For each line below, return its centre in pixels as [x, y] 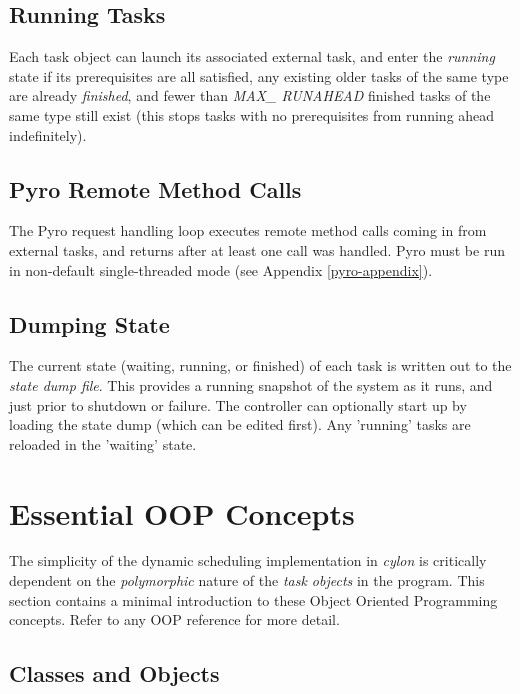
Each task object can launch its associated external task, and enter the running [252, 56]
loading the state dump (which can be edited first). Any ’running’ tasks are [240, 424]
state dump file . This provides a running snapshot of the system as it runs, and [251, 384]
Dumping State [89, 323]
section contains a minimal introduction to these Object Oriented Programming [253, 599]
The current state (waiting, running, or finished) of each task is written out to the [260, 365]
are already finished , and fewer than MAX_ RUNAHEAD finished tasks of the [250, 95]
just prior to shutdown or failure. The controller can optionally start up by [238, 404]
